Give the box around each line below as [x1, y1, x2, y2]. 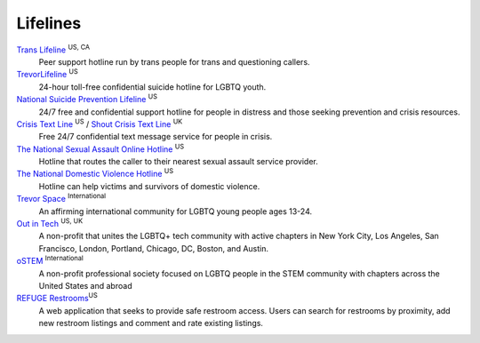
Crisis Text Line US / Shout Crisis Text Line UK [16, 117, 183, 129]
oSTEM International [16, 254, 84, 267]
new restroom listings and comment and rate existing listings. [38, 318, 264, 329]
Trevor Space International [16, 192, 107, 204]
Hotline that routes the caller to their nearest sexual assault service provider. [38, 156, 319, 167]
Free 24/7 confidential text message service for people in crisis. [38, 132, 273, 142]
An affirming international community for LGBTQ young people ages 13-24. [38, 205, 313, 217]
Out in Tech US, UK [16, 217, 84, 229]
